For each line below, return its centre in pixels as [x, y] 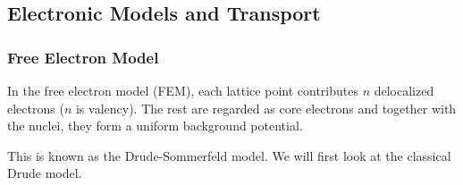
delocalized [404, 90]
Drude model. [45, 173]
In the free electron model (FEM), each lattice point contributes [183, 90]
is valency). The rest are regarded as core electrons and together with [266, 108]
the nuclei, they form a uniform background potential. [155, 126]
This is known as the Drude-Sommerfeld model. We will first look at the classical [229, 155]
